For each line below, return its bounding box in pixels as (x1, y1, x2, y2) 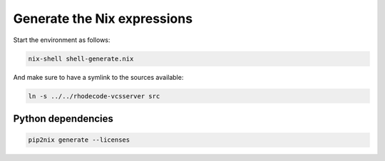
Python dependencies (13, 113, 114, 125)
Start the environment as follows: (13, 36, 111, 44)
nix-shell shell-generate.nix (28, 54, 134, 63)
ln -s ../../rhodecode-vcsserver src (28, 92, 160, 100)
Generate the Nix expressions (13, 11, 192, 26)
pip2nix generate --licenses (28, 136, 130, 144)
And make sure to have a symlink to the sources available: (13, 73, 184, 81)
